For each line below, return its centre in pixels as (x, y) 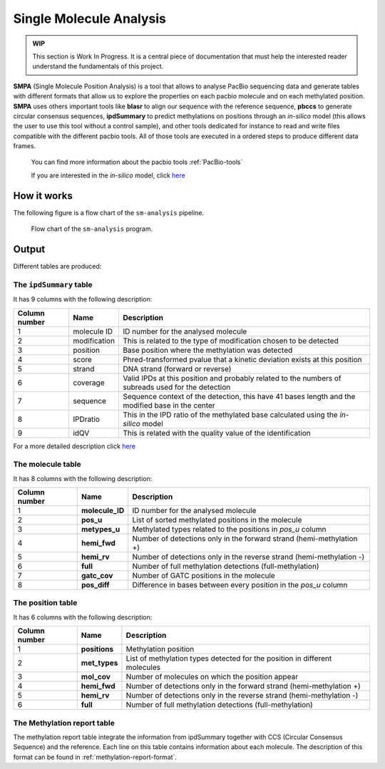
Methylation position (160, 649)
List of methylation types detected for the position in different (229, 659)
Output (29, 249)
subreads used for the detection (176, 387)
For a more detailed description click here (74, 446)
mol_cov (96, 677)
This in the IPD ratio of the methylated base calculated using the (230, 415)
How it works (43, 196)
